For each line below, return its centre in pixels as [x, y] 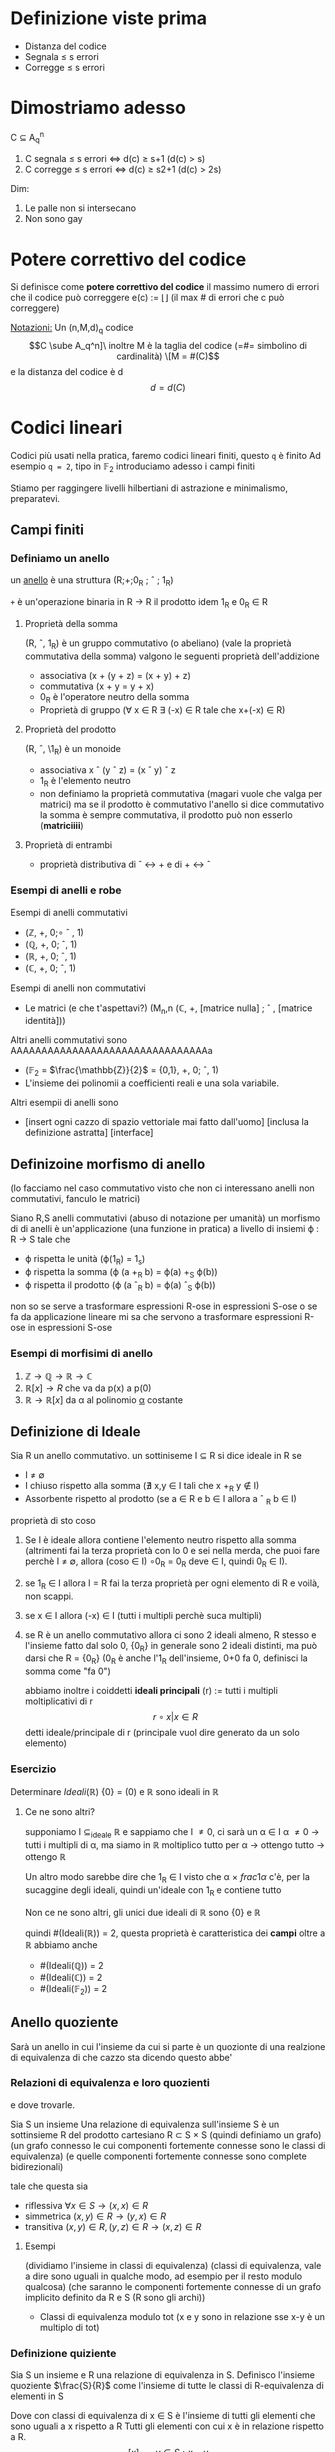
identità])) [45, 1021]
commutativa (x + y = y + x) [97, 686]
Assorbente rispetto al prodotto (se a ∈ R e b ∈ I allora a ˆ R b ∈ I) [160, 1500]
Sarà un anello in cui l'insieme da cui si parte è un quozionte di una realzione [168, 2046]
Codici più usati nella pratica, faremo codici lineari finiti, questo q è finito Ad [166, 455]
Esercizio [33, 1769]
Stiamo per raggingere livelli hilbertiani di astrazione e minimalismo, [149, 488]
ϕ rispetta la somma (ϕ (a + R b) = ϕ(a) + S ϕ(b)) [121, 1272]
